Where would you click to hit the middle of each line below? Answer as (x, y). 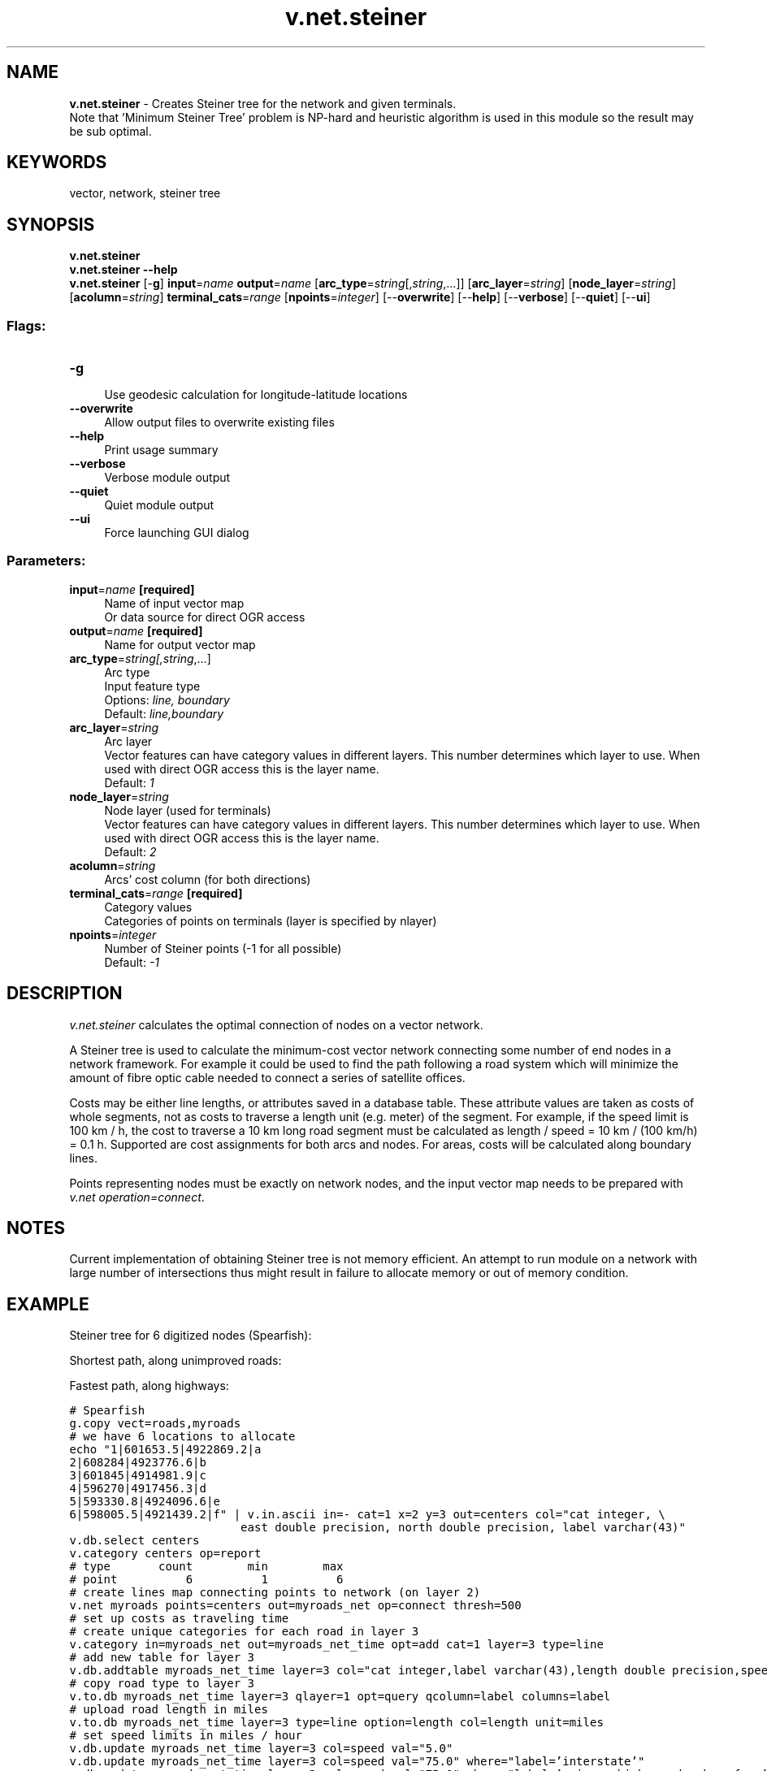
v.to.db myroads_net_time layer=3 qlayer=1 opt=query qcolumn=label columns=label (340, 1697)
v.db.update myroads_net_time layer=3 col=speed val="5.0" (261, 1749)
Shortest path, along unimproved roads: (175, 1361)
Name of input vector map (174, 603)
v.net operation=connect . (137, 1197)
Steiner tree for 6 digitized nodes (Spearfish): (191, 1336)
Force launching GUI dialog (177, 533)
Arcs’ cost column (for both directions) (208, 879)
